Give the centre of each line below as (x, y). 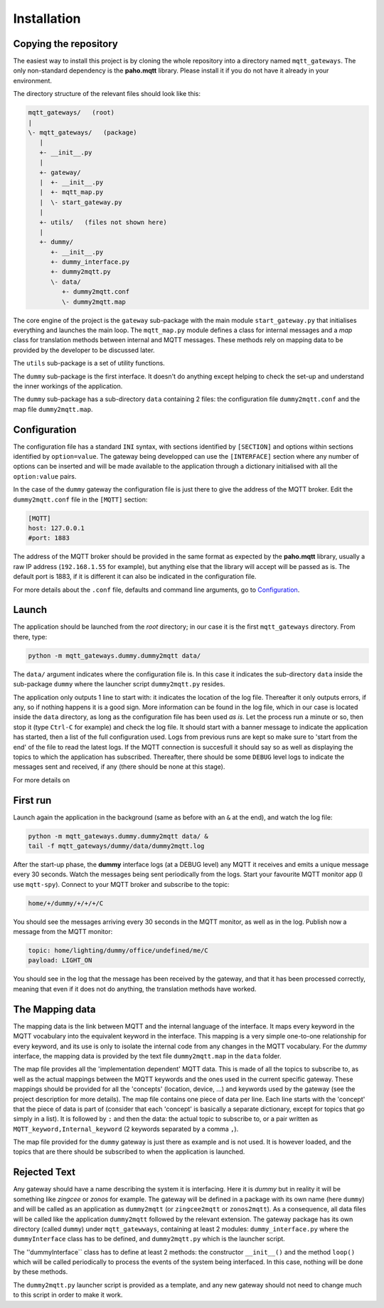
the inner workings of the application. (68, 386)
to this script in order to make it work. (68, 1295)
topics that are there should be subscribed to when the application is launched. (129, 1152)
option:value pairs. (45, 476)
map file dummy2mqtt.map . (53, 409)
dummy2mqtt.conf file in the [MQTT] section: (80, 499)
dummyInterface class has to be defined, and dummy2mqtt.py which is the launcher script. (149, 1239)
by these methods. (41, 1272)
